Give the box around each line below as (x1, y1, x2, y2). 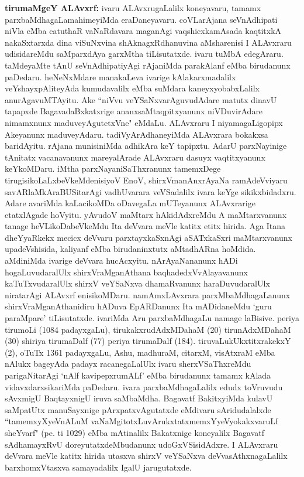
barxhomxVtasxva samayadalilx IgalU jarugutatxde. (5, 461, 192, 473)
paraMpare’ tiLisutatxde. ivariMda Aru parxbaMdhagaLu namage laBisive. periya (5, 312, 299, 324)
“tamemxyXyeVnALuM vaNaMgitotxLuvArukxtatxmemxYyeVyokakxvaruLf (5, 415, 278, 427)
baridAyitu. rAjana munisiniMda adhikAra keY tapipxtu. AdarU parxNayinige (5, 139, 287, 152)
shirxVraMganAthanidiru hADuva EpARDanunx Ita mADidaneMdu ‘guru (5, 300, 272, 312)
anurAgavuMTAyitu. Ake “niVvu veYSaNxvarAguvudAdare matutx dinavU (5, 93, 277, 105)
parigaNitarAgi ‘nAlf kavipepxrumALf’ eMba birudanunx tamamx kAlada (5, 369, 271, 381)
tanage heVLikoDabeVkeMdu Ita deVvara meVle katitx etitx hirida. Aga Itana (5, 220, 286, 232)
